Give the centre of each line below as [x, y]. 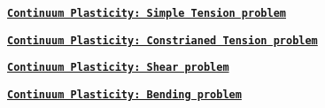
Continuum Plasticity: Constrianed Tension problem [162, 40]
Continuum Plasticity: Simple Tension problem [147, 13]
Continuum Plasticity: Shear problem [118, 68]
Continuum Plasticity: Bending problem [124, 94]
